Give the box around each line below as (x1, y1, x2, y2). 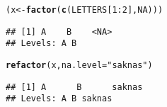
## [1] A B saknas (6, 81, 143, 92)
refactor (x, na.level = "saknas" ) (6, 60, 153, 70)
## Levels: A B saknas (6, 94, 113, 104)
